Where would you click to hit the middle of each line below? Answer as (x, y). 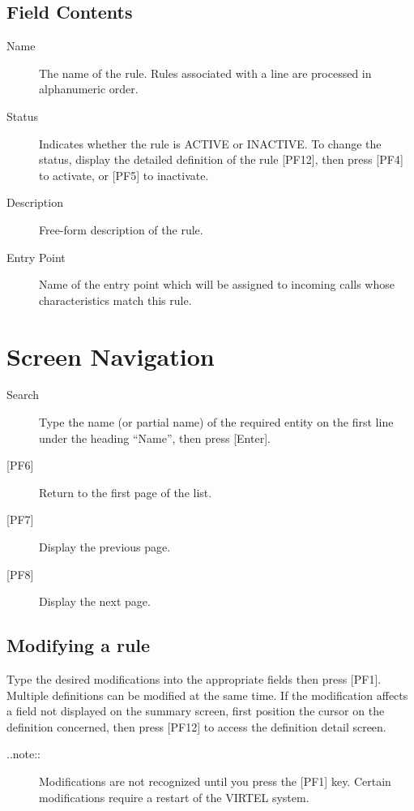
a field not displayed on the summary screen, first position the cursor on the (196, 711)
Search (23, 395)
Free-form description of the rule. (121, 229)
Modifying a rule (79, 645)
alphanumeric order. (89, 89)
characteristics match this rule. (115, 300)
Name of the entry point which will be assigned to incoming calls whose (217, 284)
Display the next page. (95, 601)
